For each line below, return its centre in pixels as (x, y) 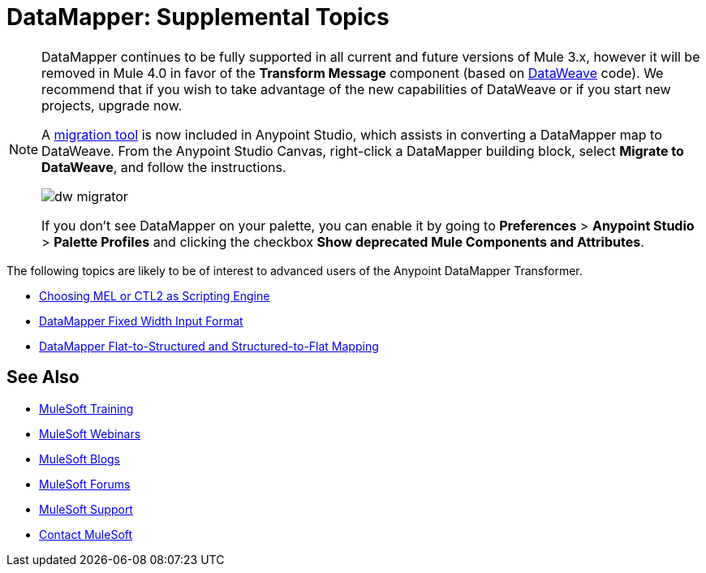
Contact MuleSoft (86, 534)
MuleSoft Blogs (80, 459)
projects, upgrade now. (112, 105)
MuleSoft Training (86, 408)
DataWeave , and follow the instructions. (164, 167)
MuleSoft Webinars (90, 433)
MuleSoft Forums (85, 484)
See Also (43, 377)
